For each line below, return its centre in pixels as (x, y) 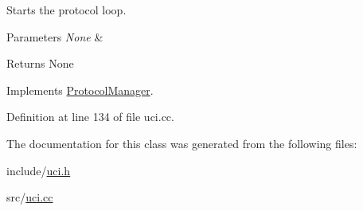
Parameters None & (55, 36)
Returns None (40, 63)
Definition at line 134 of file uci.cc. (90, 117)
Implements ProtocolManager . (80, 90)
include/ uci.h (39, 170)
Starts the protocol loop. (66, 10)
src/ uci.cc (30, 197)
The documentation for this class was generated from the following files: (182, 143)
